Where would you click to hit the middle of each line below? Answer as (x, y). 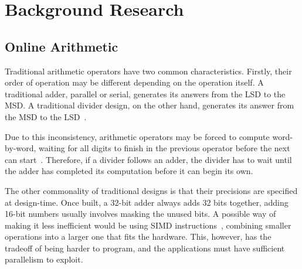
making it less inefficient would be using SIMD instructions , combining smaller (148, 225)
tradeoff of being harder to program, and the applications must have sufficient (145, 248)
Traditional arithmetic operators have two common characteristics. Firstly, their (148, 71)
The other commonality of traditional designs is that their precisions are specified (151, 190)
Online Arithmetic (62, 46)
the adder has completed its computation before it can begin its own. (129, 171)
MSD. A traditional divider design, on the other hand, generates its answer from (150, 105)
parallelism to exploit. (44, 259)
